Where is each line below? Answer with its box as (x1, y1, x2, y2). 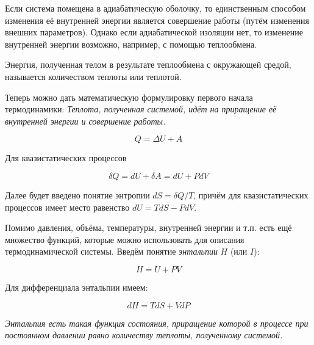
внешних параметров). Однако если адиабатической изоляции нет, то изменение (5, 26, 303, 38)
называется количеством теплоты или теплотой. (5, 70, 182, 82)
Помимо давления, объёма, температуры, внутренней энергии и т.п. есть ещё (5, 221, 292, 234)
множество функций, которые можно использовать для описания (5, 233, 244, 245)
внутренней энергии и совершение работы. (5, 114, 166, 127)
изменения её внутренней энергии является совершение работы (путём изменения (5, 13, 309, 26)
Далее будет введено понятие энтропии (5, 188, 150, 201)
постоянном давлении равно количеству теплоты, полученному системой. (5, 329, 283, 341)
